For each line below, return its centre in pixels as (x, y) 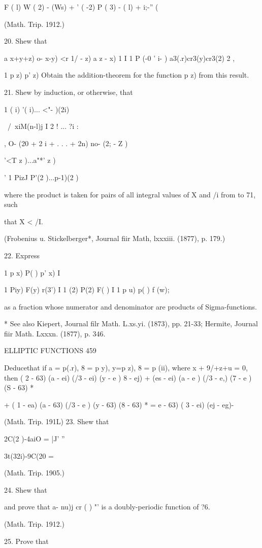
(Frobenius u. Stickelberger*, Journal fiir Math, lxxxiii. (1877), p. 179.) (115, 238)
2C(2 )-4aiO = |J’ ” (35, 439)
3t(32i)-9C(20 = (29, 455)
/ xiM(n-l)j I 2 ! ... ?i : (43, 126)
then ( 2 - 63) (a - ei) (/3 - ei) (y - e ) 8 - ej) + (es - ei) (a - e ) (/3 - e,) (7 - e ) (128, 377)
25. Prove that (26, 541)
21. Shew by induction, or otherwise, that (69, 92)
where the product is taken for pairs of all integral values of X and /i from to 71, (130, 194)
